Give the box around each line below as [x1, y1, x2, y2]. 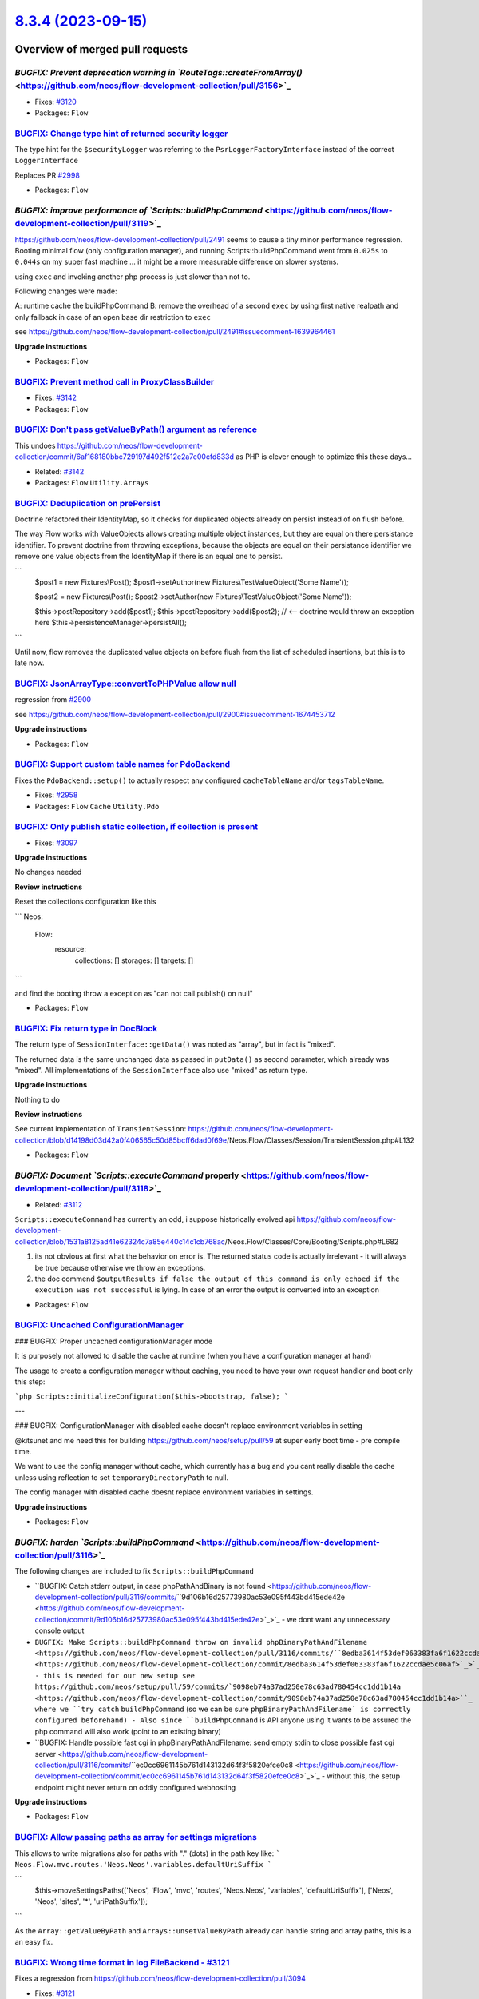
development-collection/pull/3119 [14, 218, 149, 229]
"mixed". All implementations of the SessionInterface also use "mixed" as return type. [14, 1065, 308, 1075]
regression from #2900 [14, 695, 92, 704]
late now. [14, 658, 45, 668]
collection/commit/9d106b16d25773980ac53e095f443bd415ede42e [34, 1614, 260, 1624]
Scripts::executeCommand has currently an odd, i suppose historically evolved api [14, 1214, 295, 1223]
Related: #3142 [34, 466, 85, 476]
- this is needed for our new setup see [34, 1671, 196, 1680]
